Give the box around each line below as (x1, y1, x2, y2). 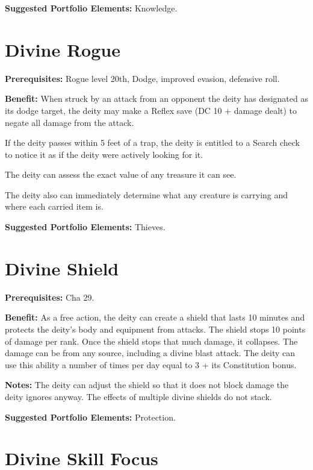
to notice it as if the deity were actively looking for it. (5, 148, 203, 160)
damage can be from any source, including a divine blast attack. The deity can (5, 346, 296, 359)
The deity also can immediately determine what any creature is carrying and (5, 188, 288, 201)
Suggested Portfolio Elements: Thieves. (5, 221, 166, 233)
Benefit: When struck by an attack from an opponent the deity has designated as (5, 92, 308, 105)
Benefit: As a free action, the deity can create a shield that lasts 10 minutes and (5, 311, 305, 324)
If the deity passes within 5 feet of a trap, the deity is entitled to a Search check (5, 136, 300, 149)
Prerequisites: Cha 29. (5, 290, 95, 303)
